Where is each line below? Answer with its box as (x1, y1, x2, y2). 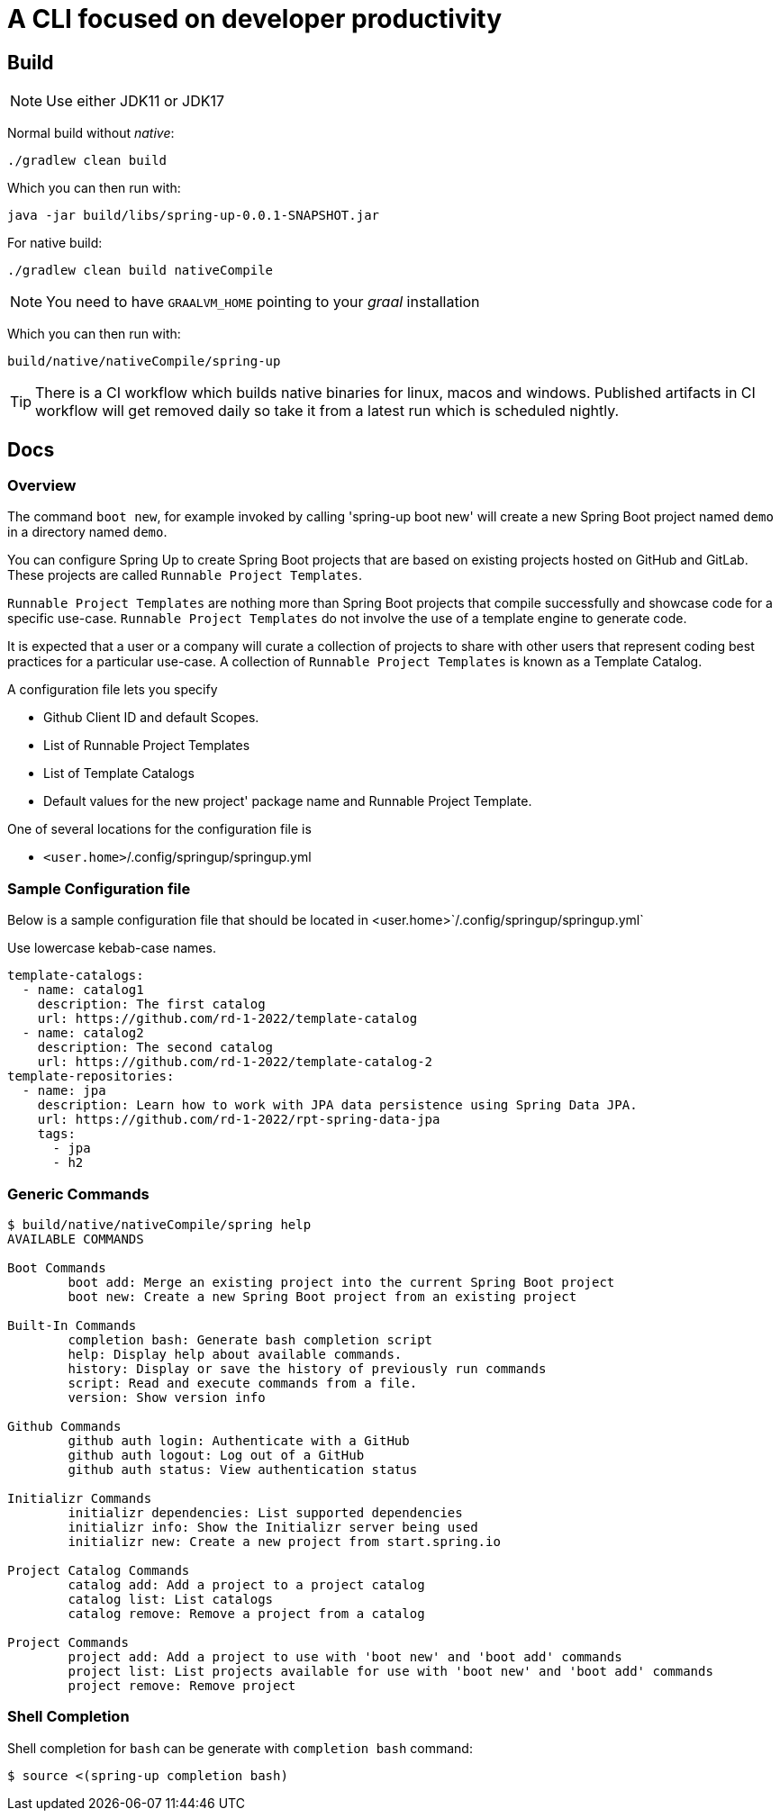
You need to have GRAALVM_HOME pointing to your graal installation (46, 293, 480, 312)
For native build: (7, 235, 103, 251)
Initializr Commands (7, 1490, 152, 1506)
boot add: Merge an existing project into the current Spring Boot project (68, 1274, 615, 1289)
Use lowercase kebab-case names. (7, 940, 216, 956)
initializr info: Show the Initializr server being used (68, 1519, 478, 1534)
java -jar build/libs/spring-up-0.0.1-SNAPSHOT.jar (7, 208, 380, 223)
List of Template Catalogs (43, 765, 195, 782)
